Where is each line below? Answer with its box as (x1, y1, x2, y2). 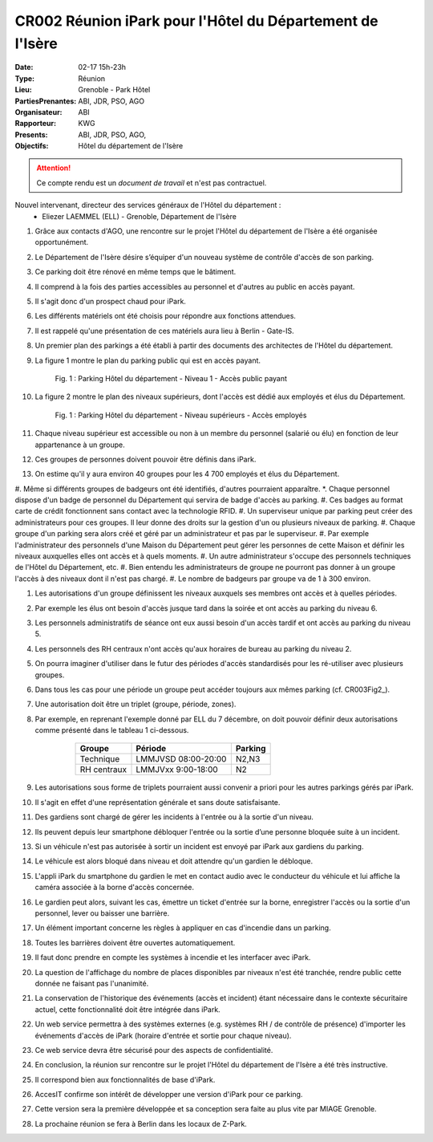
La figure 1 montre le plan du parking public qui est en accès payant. (34, 356, 261, 365)
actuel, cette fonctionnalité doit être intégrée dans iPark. (34, 1004, 221, 1014)
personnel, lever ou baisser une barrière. (34, 908, 170, 918)
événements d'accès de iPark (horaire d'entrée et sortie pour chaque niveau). (34, 1030, 292, 1040)
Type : (14, 73, 35, 83)
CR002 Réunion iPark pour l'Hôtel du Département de (14, 12, 378, 30)
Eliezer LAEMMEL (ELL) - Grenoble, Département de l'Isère (42, 211, 237, 221)
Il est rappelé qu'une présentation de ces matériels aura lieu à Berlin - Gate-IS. (34, 326, 294, 335)
